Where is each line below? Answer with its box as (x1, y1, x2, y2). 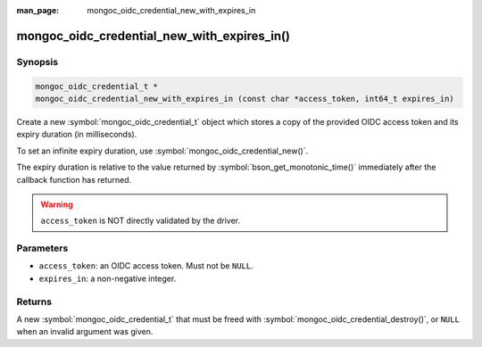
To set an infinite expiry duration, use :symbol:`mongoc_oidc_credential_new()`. (16, 145, 309, 156)
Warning (40, 199, 73, 210)
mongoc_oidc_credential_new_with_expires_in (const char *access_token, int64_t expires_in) (35, 94, 454, 103)
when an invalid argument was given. (16, 326, 154, 337)
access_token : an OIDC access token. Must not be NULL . (38, 260, 253, 271)
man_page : (16, 5, 60, 15)
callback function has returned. (16, 174, 132, 185)
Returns (16, 295, 53, 308)
